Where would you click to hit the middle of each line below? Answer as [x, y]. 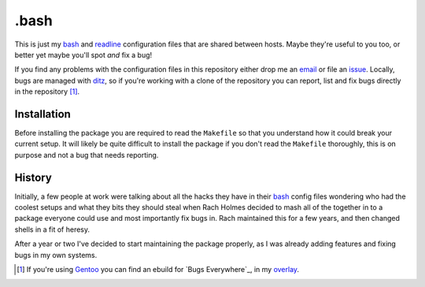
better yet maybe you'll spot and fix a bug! [83, 54]
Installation [42, 114]
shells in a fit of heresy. [52, 229]
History [33, 177]
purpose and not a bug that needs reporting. [87, 155]
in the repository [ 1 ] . [47, 91]
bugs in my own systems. [56, 255]
